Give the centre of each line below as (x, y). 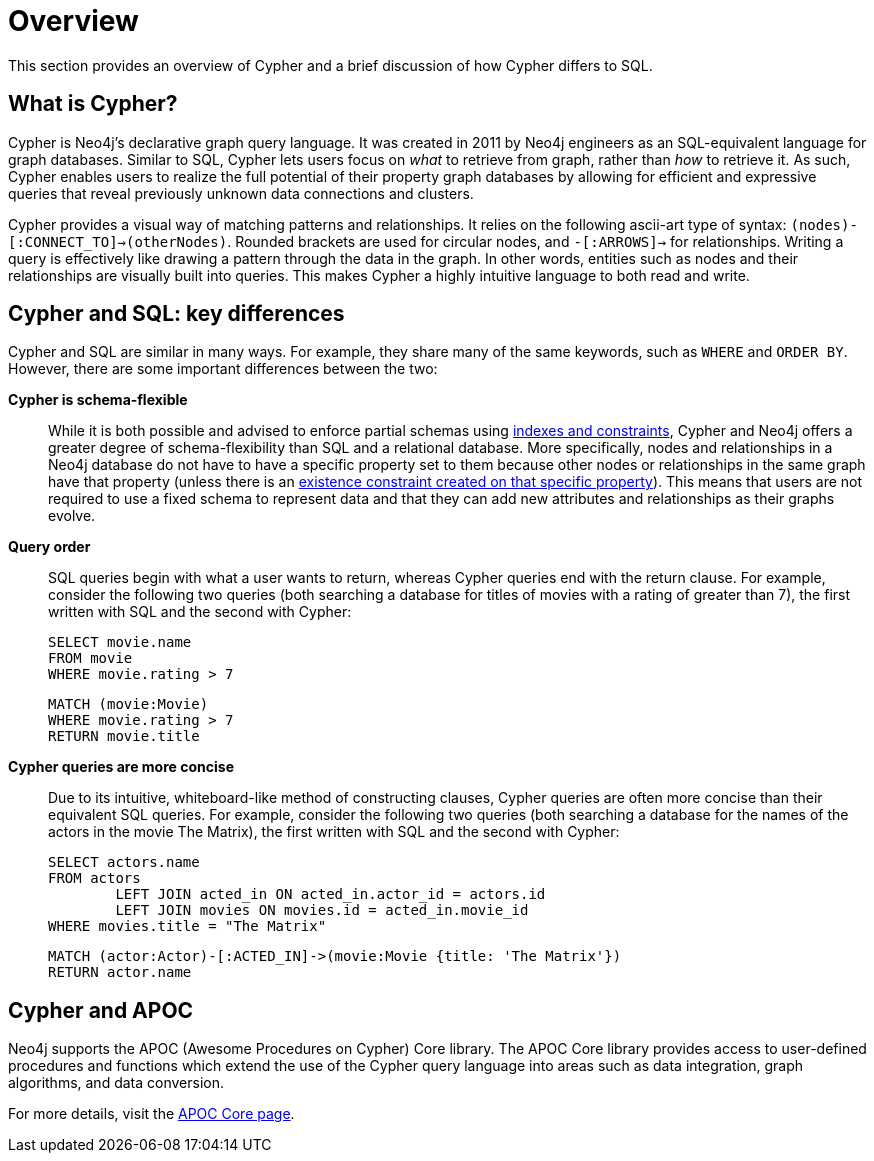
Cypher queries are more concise (121, 767)
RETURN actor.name (120, 972)
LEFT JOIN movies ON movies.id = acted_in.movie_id (322, 910)
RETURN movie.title (124, 736)
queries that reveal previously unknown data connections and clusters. (241, 193)
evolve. (72, 516)
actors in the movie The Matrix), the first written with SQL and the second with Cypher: (334, 832)
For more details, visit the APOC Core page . (151, 1114)
